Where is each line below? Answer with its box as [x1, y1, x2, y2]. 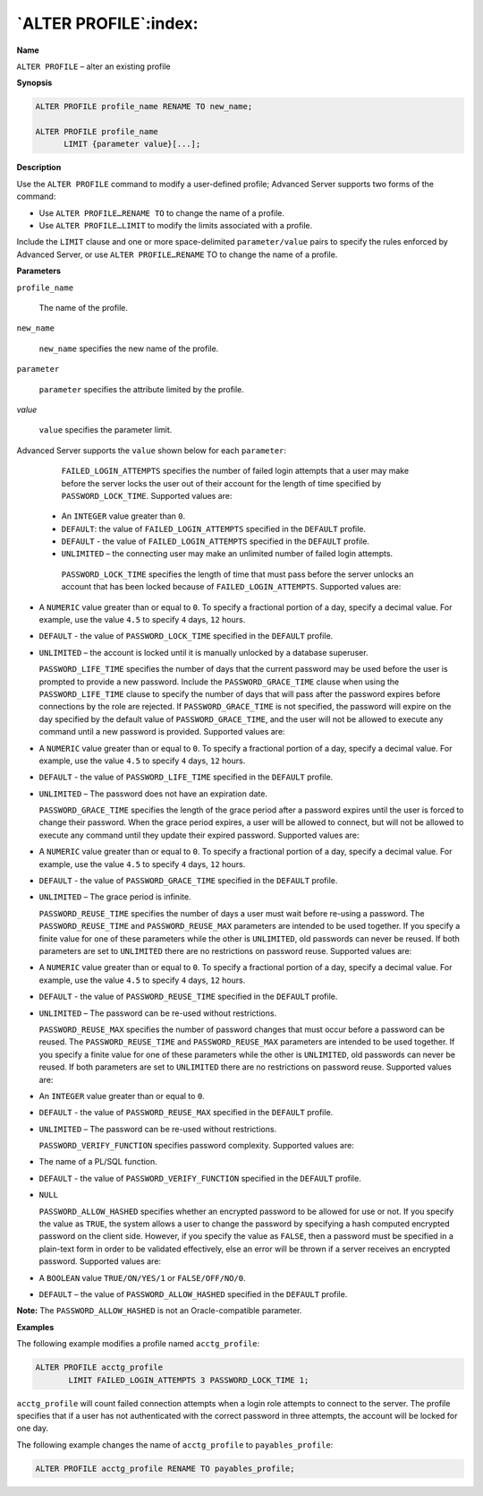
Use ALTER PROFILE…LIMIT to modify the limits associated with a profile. [38, 220, 313, 231]
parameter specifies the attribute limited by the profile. [38, 383, 245, 394]
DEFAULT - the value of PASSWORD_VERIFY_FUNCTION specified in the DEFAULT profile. [38, 1173, 361, 1183]
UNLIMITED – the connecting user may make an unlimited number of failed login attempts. [61, 548, 394, 559]
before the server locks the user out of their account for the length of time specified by [61, 477, 382, 488]
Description [16, 162, 62, 173]
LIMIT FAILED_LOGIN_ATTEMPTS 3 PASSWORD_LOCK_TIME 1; [68, 1375, 309, 1385]
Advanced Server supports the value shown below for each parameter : [16, 444, 286, 456]
